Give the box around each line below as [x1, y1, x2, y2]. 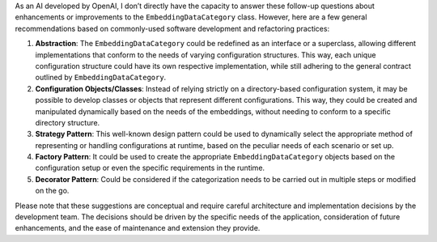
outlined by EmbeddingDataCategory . [35, 73, 167, 83]
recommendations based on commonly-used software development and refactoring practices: [15, 23, 330, 33]
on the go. [35, 186, 70, 196]
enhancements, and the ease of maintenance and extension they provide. [15, 223, 261, 233]
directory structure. [35, 117, 100, 127]
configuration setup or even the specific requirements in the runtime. [35, 163, 265, 173]
